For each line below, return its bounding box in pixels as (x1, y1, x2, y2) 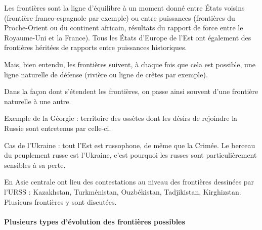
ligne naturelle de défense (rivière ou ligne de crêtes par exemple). (4, 69, 208, 79)
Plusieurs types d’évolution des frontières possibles (4, 216, 185, 226)
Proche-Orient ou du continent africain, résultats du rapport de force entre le (4, 22, 243, 33)
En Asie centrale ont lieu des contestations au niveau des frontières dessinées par (4, 176, 254, 187)
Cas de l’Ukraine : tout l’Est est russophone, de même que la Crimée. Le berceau (4, 140, 255, 150)
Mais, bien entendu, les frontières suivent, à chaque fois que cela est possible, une (4, 59, 255, 69)
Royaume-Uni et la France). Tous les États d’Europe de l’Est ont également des (4, 32, 251, 42)
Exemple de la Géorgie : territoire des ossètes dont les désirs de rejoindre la (4, 113, 238, 123)
